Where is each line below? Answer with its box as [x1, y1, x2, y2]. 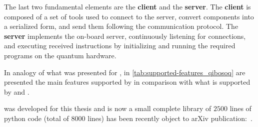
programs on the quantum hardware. [4, 50, 116, 60]
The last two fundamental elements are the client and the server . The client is [4, 1, 251, 11]
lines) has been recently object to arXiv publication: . [87, 113, 252, 123]
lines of [229, 103, 251, 114]
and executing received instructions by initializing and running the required [4, 40, 235, 51]
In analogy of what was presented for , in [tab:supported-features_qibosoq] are [4, 67, 245, 77]
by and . [4, 86, 29, 97]
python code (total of [4, 113, 69, 123]
